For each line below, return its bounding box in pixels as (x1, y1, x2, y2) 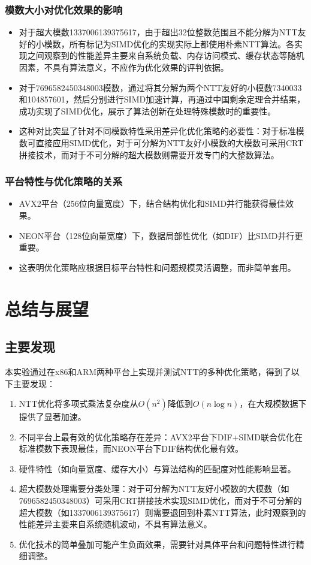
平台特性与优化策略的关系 (5, 174, 123, 189)
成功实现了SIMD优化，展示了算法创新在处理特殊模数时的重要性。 (19, 104, 276, 117)
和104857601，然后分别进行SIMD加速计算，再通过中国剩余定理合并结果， (19, 93, 306, 105)
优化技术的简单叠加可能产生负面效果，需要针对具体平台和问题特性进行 (19, 537, 296, 550)
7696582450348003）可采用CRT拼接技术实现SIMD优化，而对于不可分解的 (19, 494, 302, 507)
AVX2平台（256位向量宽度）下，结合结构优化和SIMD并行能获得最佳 (19, 197, 286, 210)
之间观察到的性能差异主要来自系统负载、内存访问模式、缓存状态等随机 (27, 49, 304, 62)
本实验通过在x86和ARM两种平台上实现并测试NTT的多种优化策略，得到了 (5, 365, 291, 377)
